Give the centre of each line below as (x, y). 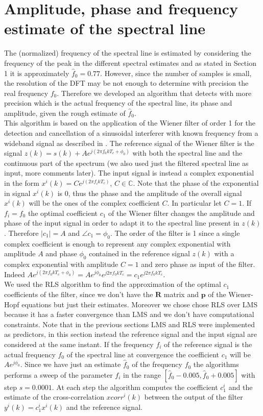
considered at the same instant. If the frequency (79, 344)
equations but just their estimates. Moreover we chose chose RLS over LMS (140, 304)
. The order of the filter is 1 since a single (175, 233)
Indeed (15, 274)
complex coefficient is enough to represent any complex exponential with (117, 243)
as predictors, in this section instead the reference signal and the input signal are (131, 334)
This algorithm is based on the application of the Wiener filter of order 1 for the (130, 123)
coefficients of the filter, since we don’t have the (79, 294)
